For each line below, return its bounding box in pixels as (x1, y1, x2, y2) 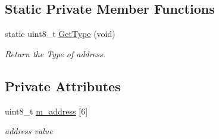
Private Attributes (5, 76, 121, 95)
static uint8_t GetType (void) (5, 27, 115, 40)
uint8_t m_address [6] (5, 104, 88, 117)
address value (5, 125, 53, 137)
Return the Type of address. (5, 47, 106, 60)
